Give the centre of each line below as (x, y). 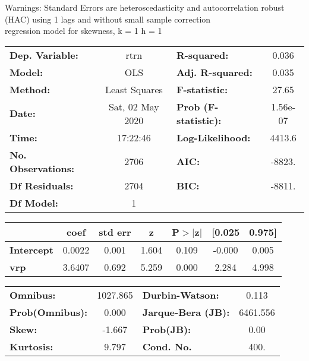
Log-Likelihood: (213, 137)
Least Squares (134, 89)
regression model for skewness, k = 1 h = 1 (83, 31)
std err (115, 232)
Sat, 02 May (134, 106)
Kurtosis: (31, 346)
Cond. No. (167, 346)
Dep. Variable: (44, 55)
